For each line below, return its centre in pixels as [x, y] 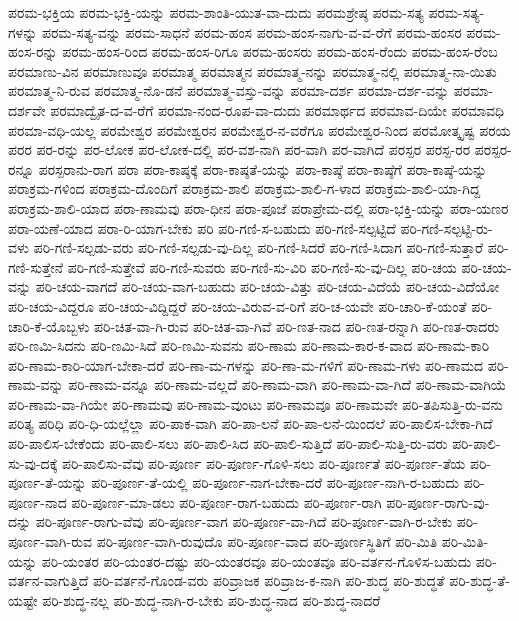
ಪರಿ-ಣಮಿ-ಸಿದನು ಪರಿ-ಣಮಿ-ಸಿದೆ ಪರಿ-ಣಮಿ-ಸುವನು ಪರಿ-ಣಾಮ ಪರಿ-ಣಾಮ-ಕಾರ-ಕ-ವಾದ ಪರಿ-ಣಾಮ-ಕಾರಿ [249, 345]
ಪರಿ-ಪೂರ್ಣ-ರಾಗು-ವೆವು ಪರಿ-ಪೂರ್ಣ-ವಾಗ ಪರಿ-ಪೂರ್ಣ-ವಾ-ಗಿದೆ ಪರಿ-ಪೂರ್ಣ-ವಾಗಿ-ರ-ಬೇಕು [244, 521]
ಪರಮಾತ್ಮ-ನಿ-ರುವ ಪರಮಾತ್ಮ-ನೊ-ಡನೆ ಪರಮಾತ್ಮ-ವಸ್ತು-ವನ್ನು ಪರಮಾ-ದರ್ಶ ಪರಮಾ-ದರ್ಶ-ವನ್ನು [229, 90]
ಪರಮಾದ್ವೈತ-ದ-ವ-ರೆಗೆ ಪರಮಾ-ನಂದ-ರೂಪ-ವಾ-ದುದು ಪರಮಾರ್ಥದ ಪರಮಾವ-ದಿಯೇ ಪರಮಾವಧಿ [277, 109]
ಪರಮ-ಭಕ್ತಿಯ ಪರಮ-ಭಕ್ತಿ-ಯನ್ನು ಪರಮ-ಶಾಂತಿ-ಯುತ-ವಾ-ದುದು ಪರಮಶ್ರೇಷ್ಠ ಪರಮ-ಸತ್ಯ [216, 12]
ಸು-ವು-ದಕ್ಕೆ [33, 462]
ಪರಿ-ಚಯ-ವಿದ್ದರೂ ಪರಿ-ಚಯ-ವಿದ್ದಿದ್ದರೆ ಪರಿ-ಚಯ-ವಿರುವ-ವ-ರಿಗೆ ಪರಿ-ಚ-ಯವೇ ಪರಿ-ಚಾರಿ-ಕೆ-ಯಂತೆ [237, 305]
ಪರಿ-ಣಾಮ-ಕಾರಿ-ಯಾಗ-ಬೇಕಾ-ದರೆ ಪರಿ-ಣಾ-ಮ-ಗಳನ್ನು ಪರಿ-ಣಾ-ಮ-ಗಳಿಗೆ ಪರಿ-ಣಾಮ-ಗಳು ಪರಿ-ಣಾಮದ [246, 364]
